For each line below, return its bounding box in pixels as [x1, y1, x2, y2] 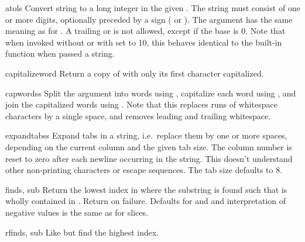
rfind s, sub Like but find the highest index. [5, 226, 159, 238]
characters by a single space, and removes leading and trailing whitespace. [5, 109, 271, 122]
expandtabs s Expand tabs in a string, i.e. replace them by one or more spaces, [5, 129, 287, 141]
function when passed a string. [5, 47, 115, 60]
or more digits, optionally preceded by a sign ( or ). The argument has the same [5, 13, 293, 25]
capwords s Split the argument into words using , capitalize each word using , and [5, 87, 296, 99]
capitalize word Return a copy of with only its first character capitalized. [5, 67, 264, 79]
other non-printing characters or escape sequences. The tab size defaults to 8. [5, 164, 283, 176]
